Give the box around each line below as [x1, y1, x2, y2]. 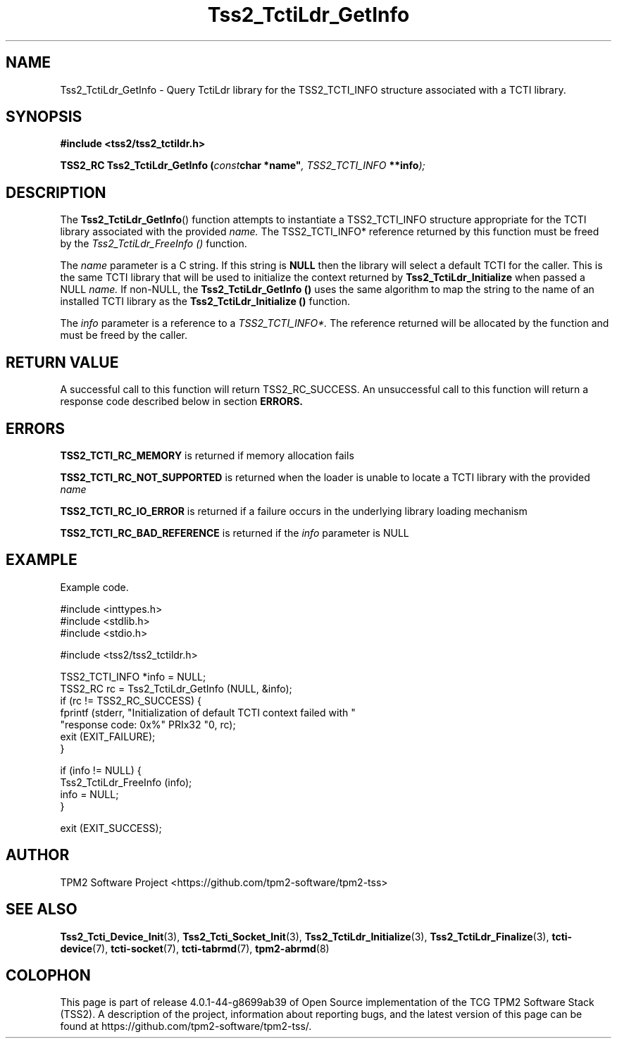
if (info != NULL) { [60, 764, 142, 776]
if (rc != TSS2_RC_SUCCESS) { [60, 694, 201, 707]
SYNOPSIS [6, 108, 82, 126]
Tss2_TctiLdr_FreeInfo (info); [60, 776, 192, 788]
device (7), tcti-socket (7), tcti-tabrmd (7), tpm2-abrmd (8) [60, 942, 330, 955]
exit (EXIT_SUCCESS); [60, 821, 162, 834]
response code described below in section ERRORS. [60, 395, 304, 408]
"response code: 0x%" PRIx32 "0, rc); [60, 718, 236, 731]
